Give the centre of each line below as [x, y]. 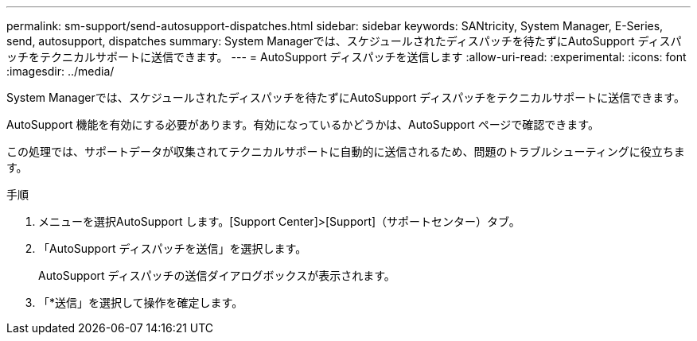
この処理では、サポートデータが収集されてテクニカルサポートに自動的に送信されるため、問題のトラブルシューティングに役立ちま [346, 151]
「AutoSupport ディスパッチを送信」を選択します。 [173, 248]
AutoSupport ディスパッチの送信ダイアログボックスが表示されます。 [217, 275]
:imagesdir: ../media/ [60, 71]
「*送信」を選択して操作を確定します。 [141, 302]
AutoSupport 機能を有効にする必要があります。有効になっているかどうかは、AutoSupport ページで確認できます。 [303, 124]
